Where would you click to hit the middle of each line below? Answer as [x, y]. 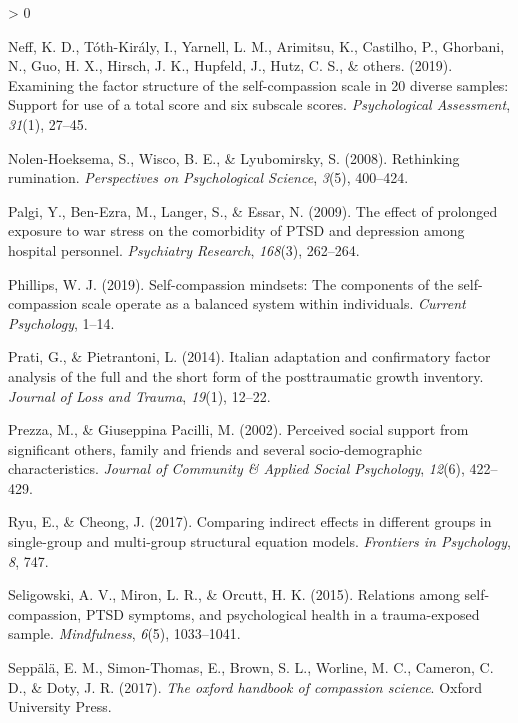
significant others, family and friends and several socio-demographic [215, 448]
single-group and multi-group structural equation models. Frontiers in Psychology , [259, 541]
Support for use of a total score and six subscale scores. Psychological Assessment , [259, 104]
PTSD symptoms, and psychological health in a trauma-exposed [282, 613]
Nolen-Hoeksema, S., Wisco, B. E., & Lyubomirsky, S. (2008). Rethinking [234, 157]
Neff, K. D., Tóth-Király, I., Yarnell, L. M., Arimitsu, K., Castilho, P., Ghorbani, [256, 45]
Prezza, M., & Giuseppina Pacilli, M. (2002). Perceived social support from [238, 429]
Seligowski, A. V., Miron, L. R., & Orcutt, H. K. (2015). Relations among [234, 594]
